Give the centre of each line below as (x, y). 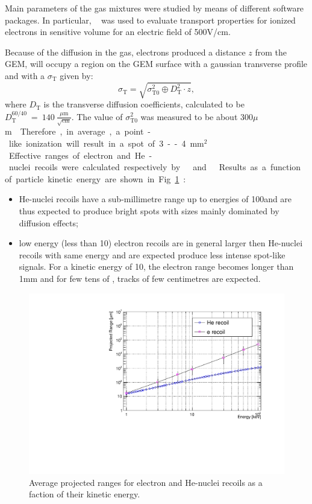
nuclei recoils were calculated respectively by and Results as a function (155, 167)
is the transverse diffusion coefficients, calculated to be (144, 104)
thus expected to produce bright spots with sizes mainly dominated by (149, 211)
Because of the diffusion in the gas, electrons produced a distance (125, 52)
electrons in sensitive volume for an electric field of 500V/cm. (118, 32)
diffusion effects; (48, 222)
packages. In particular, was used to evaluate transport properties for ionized (150, 20)
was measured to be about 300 (197, 116)
